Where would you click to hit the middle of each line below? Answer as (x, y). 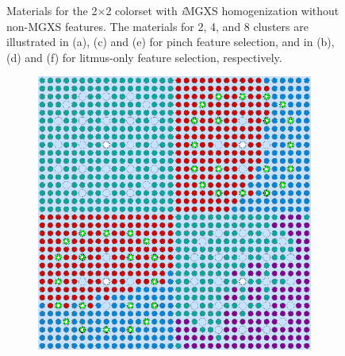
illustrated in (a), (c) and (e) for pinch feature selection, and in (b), (171, 42)
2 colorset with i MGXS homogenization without (222, 10)
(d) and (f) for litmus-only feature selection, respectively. (144, 57)
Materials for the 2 (52, 10)
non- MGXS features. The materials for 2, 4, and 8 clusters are (157, 26)
